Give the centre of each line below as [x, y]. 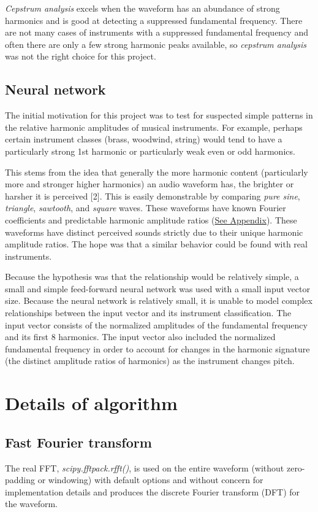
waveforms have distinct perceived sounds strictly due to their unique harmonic [154, 232]
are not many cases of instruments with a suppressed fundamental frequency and [157, 32]
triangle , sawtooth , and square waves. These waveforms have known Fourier [146, 208]
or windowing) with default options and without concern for [150, 480]
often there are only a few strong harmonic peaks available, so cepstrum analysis [156, 44]
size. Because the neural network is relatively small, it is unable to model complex [159, 301]
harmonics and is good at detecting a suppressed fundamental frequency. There [154, 20]
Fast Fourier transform [78, 442]
